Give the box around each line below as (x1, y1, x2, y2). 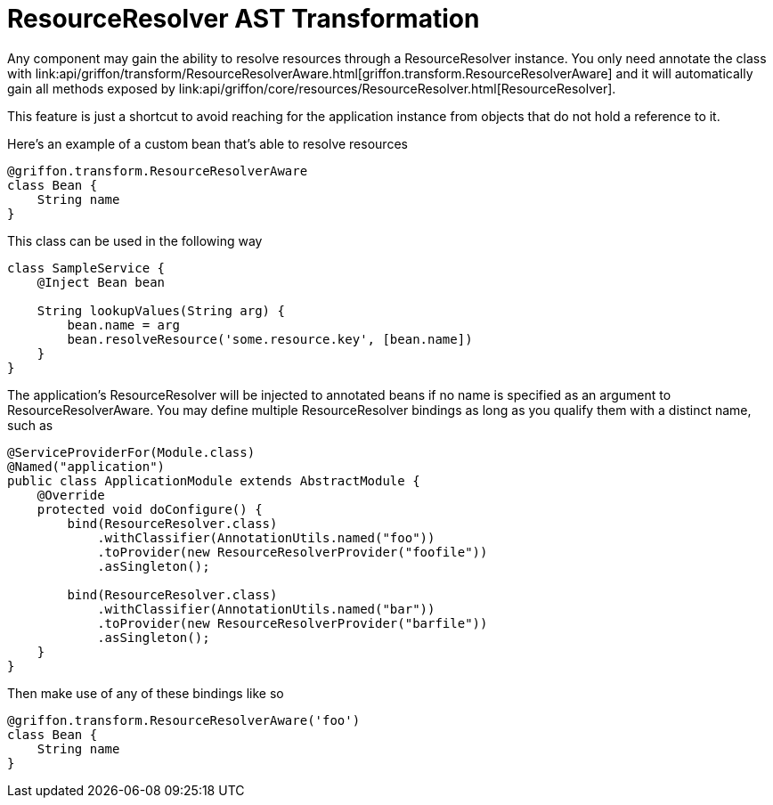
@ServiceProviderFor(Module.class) (7, 444, 256, 459)
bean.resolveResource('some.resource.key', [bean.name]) (67, 331, 473, 346)
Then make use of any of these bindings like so (7, 685, 284, 701)
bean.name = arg (67, 317, 180, 332)
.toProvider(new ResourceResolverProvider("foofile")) (97, 544, 488, 559)
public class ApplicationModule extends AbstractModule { (7, 473, 420, 488)
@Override (37, 487, 105, 502)
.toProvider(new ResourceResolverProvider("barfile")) (97, 615, 488, 630)
